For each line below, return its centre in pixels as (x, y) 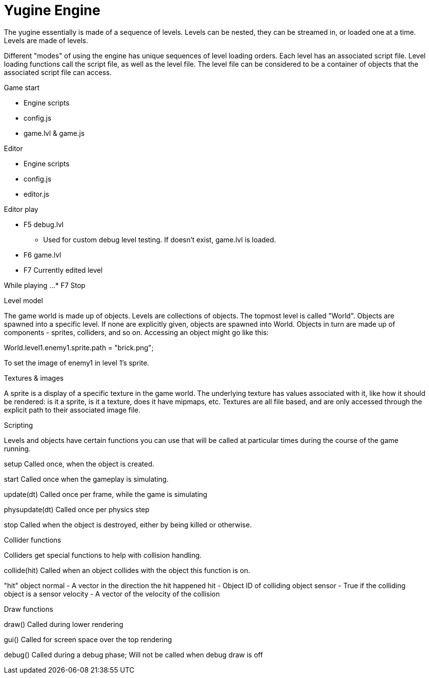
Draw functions (29, 609)
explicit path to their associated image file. (72, 410)
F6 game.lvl (42, 255)
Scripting (19, 425)
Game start (22, 87)
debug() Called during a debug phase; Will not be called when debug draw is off (134, 654)
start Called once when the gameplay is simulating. (86, 479)
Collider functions (33, 540)
